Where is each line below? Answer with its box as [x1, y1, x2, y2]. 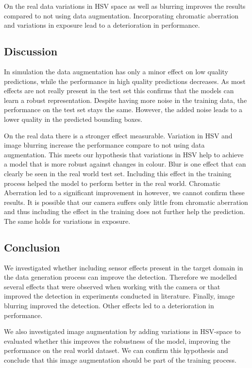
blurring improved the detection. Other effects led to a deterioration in [4, 301, 214, 311]
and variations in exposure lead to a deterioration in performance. [4, 20, 200, 30]
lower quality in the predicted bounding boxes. [4, 114, 143, 124]
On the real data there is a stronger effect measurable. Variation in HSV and [4, 130, 233, 140]
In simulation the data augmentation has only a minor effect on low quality [4, 66, 228, 76]
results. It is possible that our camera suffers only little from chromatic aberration [4, 197, 248, 207]
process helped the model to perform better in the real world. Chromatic [4, 178, 220, 188]
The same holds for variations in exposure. [4, 216, 131, 226]
